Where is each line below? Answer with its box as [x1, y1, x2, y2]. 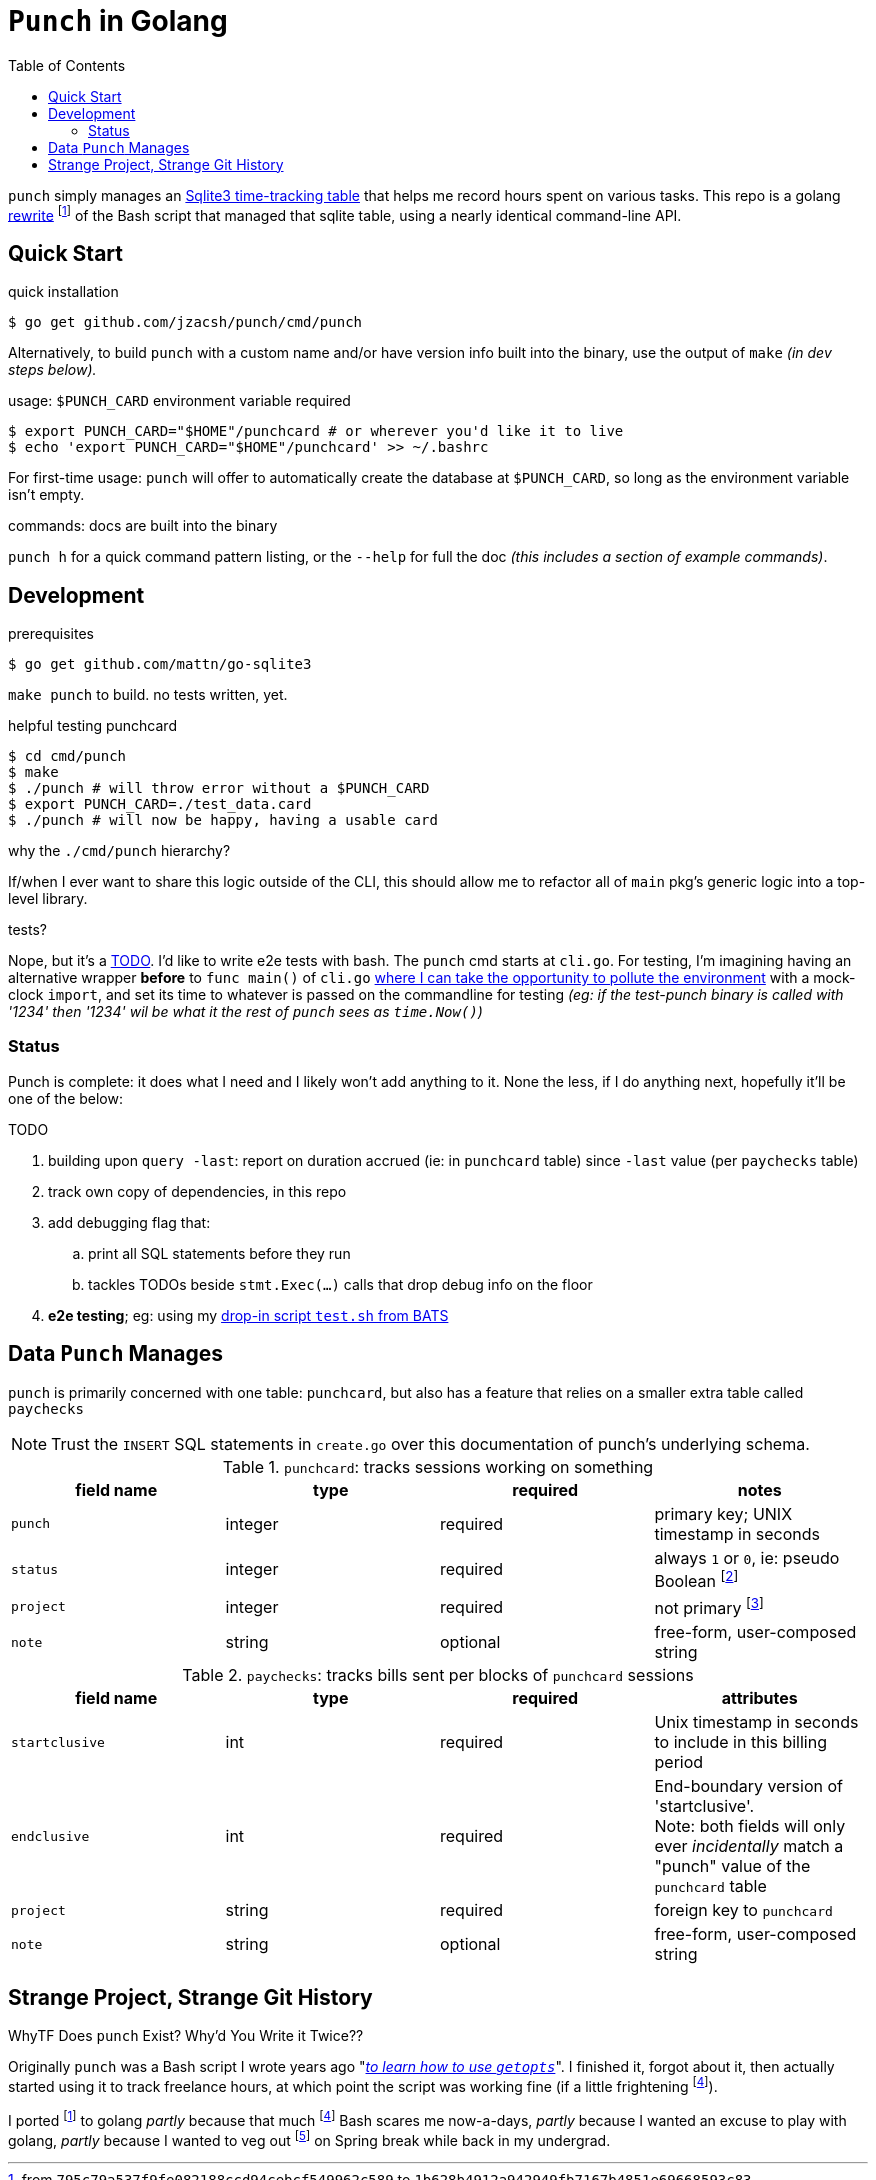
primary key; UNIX [654, 1503, 793, 1524]
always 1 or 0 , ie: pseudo [654, 1547, 840, 1568]
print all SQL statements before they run [88, 1244, 351, 1262]
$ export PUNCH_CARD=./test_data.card [8, 796, 312, 813]
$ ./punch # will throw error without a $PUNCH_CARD [8, 780, 430, 797]
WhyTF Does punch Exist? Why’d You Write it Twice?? [8, 2027, 364, 2045]
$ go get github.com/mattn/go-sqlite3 [8, 656, 312, 673]
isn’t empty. [8, 486, 85, 504]
